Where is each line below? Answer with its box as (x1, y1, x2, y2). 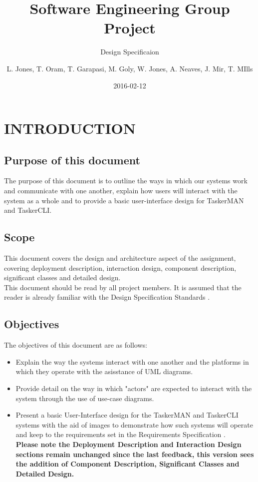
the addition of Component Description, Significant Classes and (15, 459, 240, 469)
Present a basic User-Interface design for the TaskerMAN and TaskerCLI (15, 410, 239, 420)
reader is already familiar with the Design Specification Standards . (4, 292, 210, 302)
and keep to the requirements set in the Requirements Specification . (15, 429, 226, 440)
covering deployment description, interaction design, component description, (4, 262, 237, 273)
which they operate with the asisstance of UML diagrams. (15, 366, 193, 377)
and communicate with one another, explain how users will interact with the (4, 185, 238, 196)
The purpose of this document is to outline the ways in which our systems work (4, 175, 248, 186)
